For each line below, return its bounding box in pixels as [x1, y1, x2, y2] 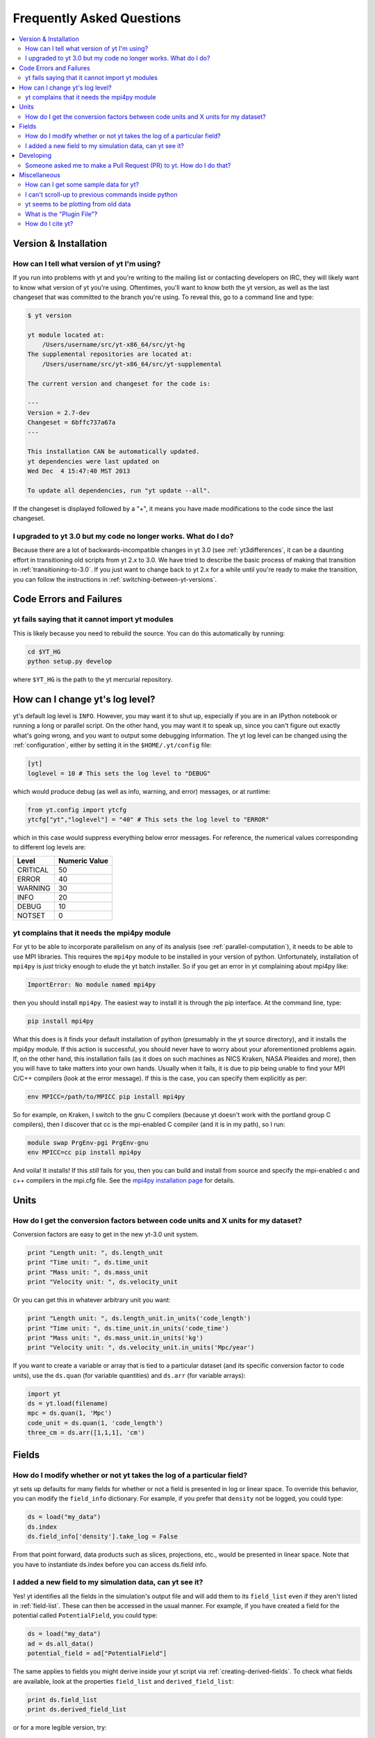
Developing [19, 152, 52, 160]
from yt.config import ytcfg [27, 806, 127, 813]
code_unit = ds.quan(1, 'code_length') [27, 1419, 163, 1427]
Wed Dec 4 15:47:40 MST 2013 [27, 467, 131, 476]
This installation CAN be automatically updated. [27, 448, 200, 455]
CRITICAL [17, 865, 49, 875]
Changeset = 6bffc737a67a [27, 419, 116, 427]
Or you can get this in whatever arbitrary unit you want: [12, 1296, 171, 1304]
